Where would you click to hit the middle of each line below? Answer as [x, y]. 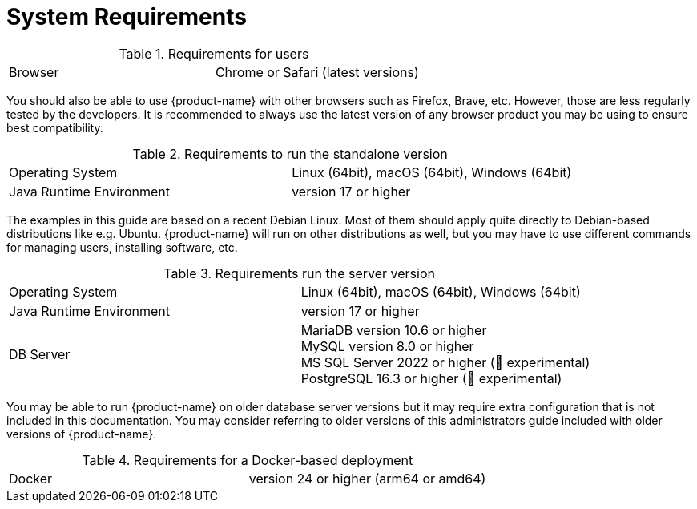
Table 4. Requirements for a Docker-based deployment [248, 460]
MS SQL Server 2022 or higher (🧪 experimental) [445, 362]
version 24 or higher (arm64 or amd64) [367, 478]
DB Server [40, 354]
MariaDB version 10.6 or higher [394, 330]
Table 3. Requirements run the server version [299, 273]
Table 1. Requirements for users [214, 53]
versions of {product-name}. [82, 434]
